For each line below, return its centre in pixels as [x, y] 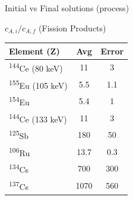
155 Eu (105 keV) [38, 84]
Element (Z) [34, 51]
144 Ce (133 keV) [38, 118]
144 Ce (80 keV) [36, 67]
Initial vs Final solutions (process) [67, 8]
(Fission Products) [72, 28]
